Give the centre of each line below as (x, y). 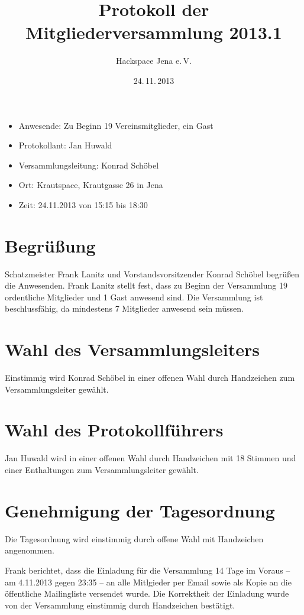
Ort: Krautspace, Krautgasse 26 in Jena (91, 185)
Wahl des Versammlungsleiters (132, 349)
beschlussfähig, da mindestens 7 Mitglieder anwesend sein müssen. (124, 308)
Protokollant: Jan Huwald (65, 145)
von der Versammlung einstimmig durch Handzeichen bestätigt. (120, 605)
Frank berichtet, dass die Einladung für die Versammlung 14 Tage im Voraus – (148, 570)
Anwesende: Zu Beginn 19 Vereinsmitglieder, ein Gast (116, 125)
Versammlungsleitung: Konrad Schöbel (89, 165)
